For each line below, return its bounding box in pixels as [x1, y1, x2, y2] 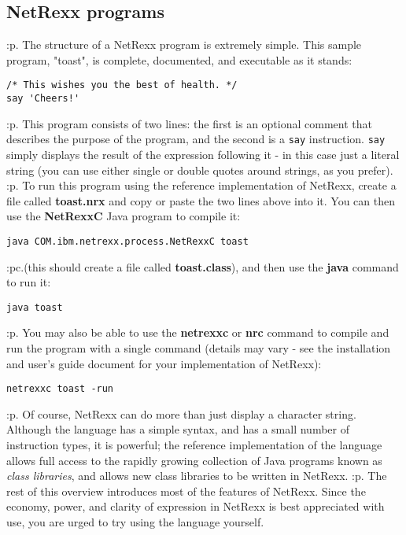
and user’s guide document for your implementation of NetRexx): [6, 355, 322, 371]
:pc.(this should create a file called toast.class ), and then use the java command [6, 258, 399, 275]
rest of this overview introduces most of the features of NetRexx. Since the [6, 482, 366, 499]
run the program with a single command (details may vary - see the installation [6, 340, 391, 356]
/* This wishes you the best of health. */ [6, 79, 238, 91]
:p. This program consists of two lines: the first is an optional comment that [6, 115, 372, 131]
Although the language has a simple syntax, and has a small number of [6, 421, 349, 437]
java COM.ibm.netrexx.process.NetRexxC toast [6, 235, 249, 247]
